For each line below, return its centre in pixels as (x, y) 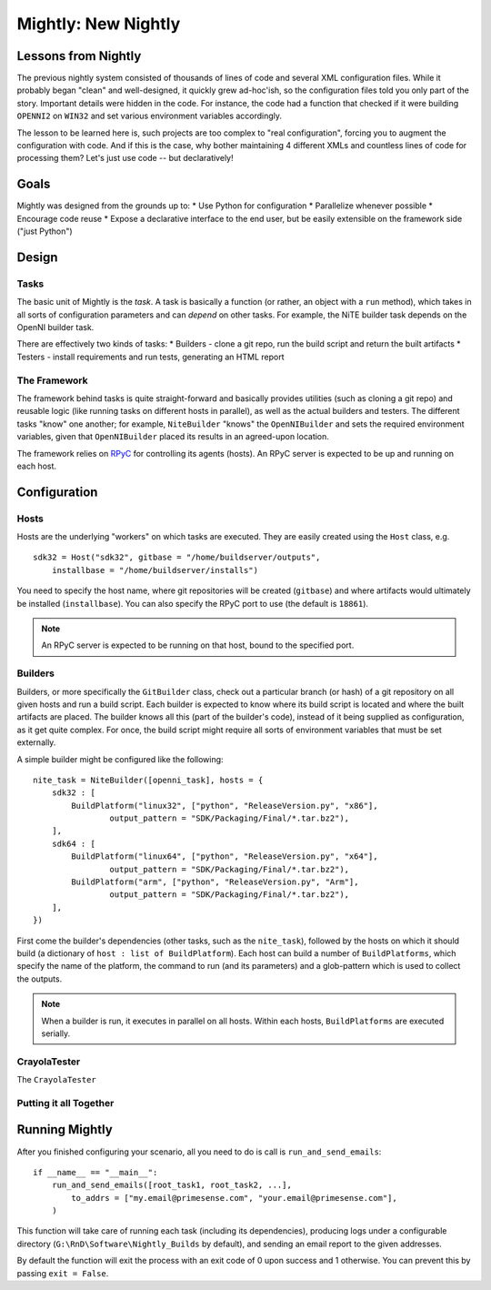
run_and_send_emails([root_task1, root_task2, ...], (172, 1185)
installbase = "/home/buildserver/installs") (155, 570)
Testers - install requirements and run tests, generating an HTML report (150, 357)
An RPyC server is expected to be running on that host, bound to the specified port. (198, 645)
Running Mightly (65, 1129)
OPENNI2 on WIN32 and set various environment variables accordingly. (149, 116)
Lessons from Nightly (79, 56)
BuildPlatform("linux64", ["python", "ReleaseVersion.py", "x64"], (225, 857)
